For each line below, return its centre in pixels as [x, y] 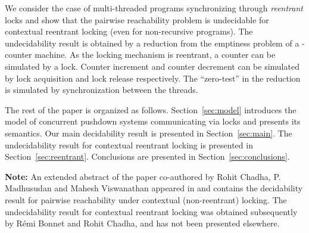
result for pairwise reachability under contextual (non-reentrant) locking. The [146, 199]
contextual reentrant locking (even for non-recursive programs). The [129, 31]
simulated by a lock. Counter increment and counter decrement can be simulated [152, 66]
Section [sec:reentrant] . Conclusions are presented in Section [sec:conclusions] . [147, 156]
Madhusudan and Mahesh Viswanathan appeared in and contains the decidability [154, 188]
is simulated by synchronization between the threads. [102, 90]
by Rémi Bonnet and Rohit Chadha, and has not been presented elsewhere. [142, 223]
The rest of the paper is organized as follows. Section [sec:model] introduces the [151, 109]
